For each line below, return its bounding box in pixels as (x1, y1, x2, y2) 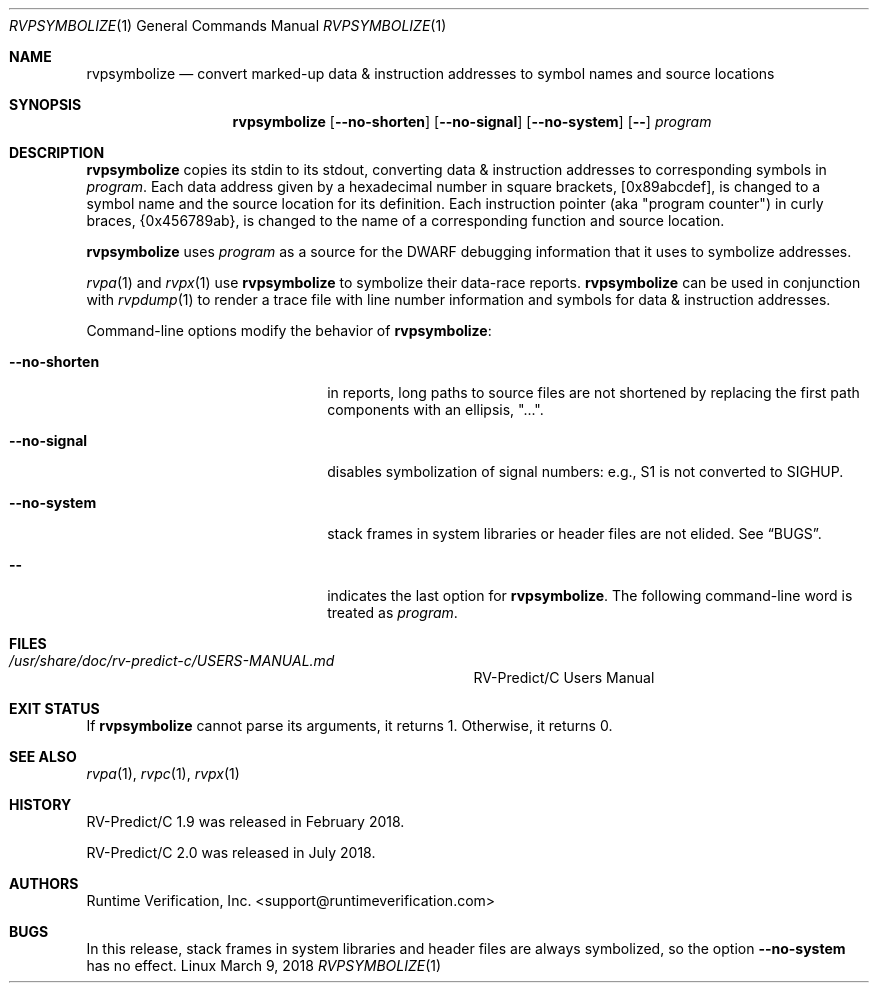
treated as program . (327, 604, 458, 621)
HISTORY (9, 796, 72, 813)
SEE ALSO (9, 748, 77, 765)
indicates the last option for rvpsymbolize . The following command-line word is (327, 587, 853, 604)
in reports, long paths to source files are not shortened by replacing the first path (327, 384, 860, 401)
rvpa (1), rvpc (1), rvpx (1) (86, 765, 240, 782)
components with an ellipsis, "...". (327, 401, 544, 418)
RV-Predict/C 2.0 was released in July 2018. (86, 844, 376, 861)
